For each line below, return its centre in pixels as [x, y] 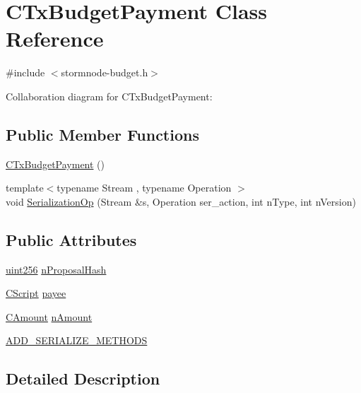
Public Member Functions [102, 134]
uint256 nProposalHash [56, 269]
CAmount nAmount [49, 316]
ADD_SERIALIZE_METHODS [77, 340]
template [25, 188]
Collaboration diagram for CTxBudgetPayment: [109, 96]
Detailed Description [83, 379]
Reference [55, 39]
